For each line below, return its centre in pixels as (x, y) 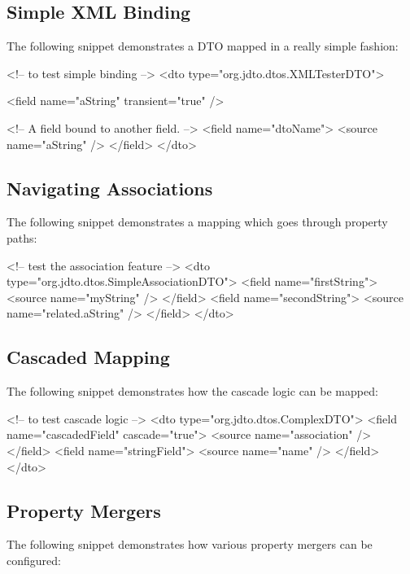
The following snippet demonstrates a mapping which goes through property (197, 222)
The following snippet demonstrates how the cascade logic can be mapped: (192, 391)
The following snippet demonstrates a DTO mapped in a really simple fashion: (203, 46)
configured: (34, 560)
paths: (22, 237)
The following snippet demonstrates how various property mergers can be (190, 544)
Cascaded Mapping (88, 357)
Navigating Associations (110, 188)
